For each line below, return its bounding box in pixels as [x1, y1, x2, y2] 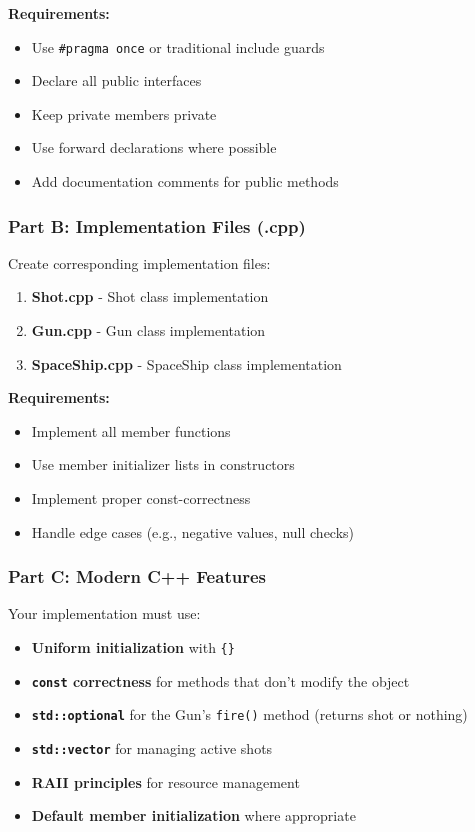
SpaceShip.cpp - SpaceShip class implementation [31, 353, 342, 374]
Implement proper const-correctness [31, 488, 251, 508]
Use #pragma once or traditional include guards [31, 36, 325, 57]
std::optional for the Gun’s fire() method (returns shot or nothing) [31, 704, 468, 725]
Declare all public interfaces [31, 70, 202, 91]
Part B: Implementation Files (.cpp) [8, 213, 306, 238]
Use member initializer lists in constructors [31, 454, 295, 475]
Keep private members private [31, 103, 217, 124]
